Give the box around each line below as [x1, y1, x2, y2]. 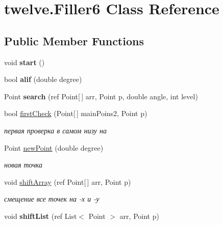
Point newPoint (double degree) [4, 142, 104, 153]
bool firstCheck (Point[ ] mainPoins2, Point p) [4, 108, 147, 119]
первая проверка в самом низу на [4, 125, 107, 135]
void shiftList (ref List [4, 210, 77, 221]
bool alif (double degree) [4, 74, 82, 85]
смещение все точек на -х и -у [4, 193, 100, 204]
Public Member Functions [4, 33, 144, 48]
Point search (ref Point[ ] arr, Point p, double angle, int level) [4, 91, 198, 101]
